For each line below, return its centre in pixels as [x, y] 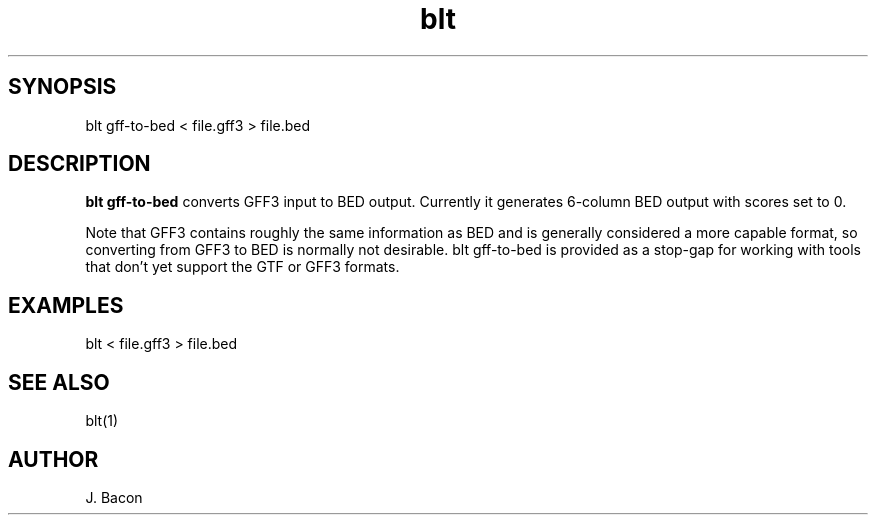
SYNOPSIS [62, 87]
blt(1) [102, 421]
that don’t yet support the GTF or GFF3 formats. [242, 267]
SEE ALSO [59, 382]
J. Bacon [114, 497]
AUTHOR [53, 459]
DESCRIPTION [79, 164]
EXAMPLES [66, 305]
